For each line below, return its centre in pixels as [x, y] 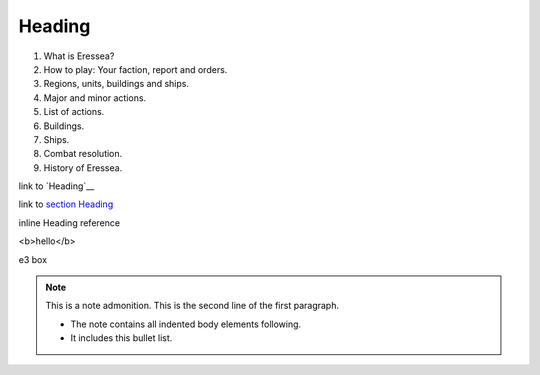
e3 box [33, 259]
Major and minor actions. [95, 97]
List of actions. [74, 112]
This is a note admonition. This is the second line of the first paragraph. [192, 306]
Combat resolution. [83, 154]
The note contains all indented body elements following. [186, 324]
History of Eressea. [83, 167]
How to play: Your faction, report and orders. [135, 69]
